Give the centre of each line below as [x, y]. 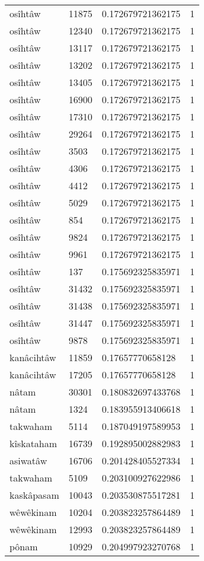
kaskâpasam [34, 495]
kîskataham [34, 443]
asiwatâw [28, 460]
